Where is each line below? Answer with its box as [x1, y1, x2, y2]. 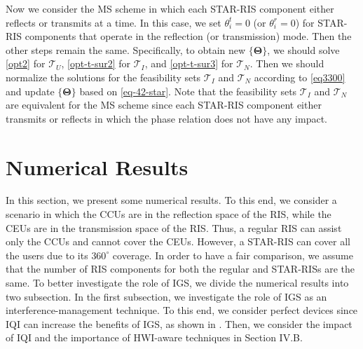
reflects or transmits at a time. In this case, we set [6, 15, 221, 29]
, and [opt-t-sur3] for [144, 56, 233, 71]
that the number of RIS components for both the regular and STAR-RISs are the [6, 261, 355, 276]
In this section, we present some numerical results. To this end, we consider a [6, 193, 337, 207]
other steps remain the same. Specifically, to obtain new [6, 42, 246, 57]
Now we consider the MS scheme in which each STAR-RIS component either [6, 1, 334, 15]
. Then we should [249, 56, 324, 71]
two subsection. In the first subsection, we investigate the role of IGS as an [6, 289, 327, 303]
